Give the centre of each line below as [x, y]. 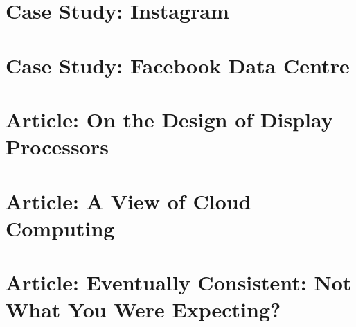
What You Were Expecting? [143, 309]
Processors [57, 147]
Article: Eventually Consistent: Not [179, 282]
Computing [60, 228]
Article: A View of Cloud [128, 201]
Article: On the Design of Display [169, 119]
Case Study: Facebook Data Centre [178, 65]
